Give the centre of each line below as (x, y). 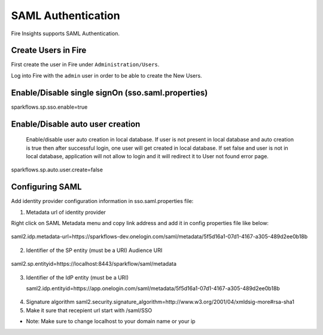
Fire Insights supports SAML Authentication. (65, 33)
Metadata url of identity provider (66, 212)
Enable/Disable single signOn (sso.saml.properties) (109, 93)
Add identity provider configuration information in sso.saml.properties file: (102, 201)
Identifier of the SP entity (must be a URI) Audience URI (94, 250)
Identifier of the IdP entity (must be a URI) (77, 277)
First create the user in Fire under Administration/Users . (85, 64)
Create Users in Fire (49, 50)
